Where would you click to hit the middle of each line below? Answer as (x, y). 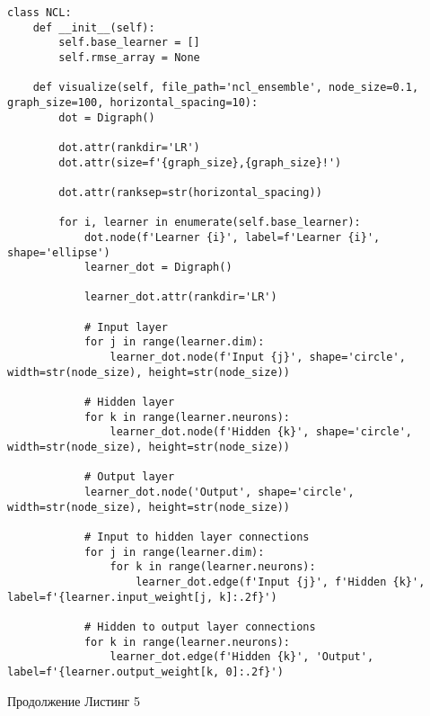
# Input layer (126, 327)
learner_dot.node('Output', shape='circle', (219, 492)
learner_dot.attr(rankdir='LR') (180, 297)
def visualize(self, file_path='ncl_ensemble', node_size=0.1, (226, 88)
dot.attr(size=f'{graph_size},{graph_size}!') (200, 162)
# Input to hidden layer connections (197, 537)
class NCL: (39, 13)
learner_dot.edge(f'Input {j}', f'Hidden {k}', (281, 582)
